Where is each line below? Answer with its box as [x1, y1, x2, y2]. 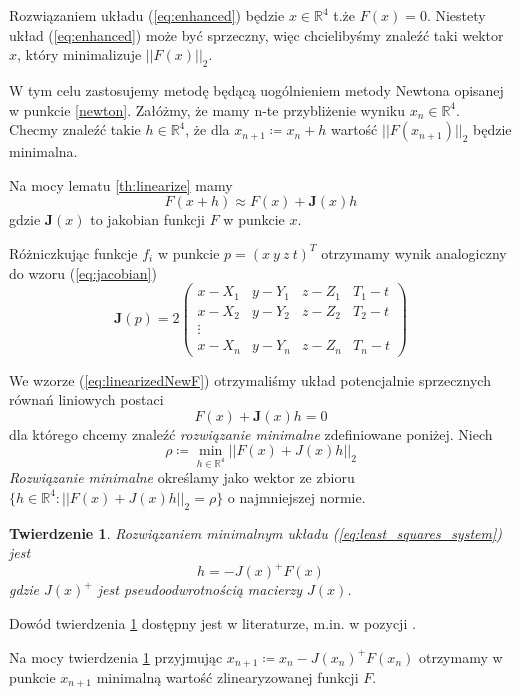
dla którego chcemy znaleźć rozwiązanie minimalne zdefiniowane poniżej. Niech [9, 423, 493, 444]
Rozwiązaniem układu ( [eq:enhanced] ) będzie [9, 5, 285, 25]
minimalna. [9, 141, 78, 162]
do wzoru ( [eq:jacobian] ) [9, 262, 157, 283]
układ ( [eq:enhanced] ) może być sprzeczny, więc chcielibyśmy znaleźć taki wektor [9, 24, 504, 45]
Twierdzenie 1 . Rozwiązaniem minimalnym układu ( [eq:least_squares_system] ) [9, 522, 502, 543]
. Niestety [426, 5, 486, 25]
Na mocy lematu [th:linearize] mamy [9, 174, 233, 195]
